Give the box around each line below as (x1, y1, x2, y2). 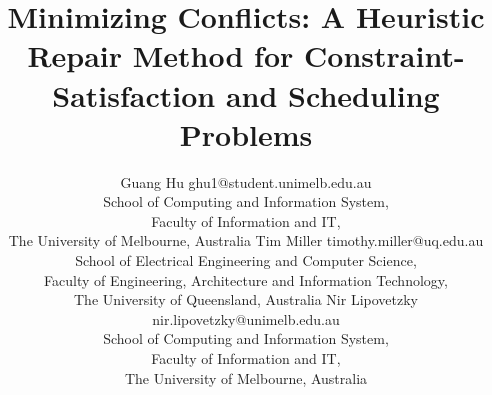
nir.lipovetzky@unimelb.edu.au (152, 308, 340, 329)
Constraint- (304, 35, 465, 76)
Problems (179, 113, 313, 154)
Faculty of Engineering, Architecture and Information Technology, (44, 269, 448, 290)
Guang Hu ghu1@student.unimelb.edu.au (120, 171, 372, 192)
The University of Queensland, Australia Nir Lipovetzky (74, 289, 418, 310)
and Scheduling (225, 74, 440, 115)
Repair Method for (27, 35, 294, 76)
